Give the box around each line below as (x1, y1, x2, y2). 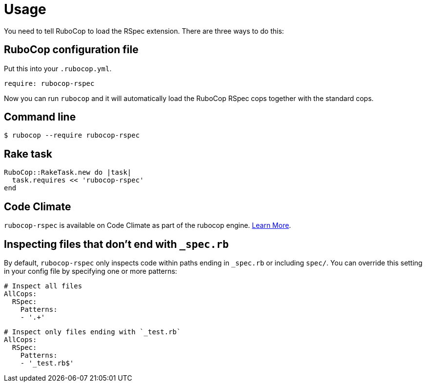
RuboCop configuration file (4, 43, 139, 56)
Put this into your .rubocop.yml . (4, 64, 112, 73)
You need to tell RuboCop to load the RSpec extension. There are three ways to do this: (4, 26, 284, 35)
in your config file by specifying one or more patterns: (4, 266, 177, 275)
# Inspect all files (4, 282, 82, 290)
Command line (4, 111, 76, 123)
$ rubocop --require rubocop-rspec (4, 131, 140, 140)
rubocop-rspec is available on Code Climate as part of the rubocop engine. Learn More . (4, 221, 291, 230)
